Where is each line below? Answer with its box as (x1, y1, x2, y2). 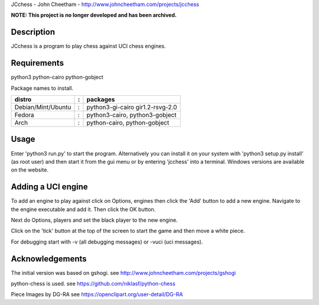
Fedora (14, 111, 35, 119)
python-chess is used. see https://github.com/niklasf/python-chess (11, 280, 175, 287)
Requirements (11, 58, 64, 68)
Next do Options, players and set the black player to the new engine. (11, 216, 178, 223)
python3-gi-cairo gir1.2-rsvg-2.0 (86, 103, 177, 111)
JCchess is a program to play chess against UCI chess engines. (11, 43, 166, 50)
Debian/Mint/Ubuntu (14, 103, 71, 111)
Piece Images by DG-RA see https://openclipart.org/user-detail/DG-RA (11, 291, 183, 298)
